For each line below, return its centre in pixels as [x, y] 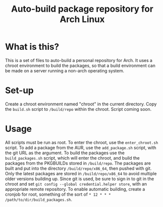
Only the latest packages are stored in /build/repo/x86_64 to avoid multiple [81, 173]
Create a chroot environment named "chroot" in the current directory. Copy [81, 104]
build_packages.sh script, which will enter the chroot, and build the [72, 158]
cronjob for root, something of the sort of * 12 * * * [58, 194]
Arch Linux [82, 19]
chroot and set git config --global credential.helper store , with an [76, 184]
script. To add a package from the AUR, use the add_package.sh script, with [81, 147]
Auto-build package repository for [82, 9]
